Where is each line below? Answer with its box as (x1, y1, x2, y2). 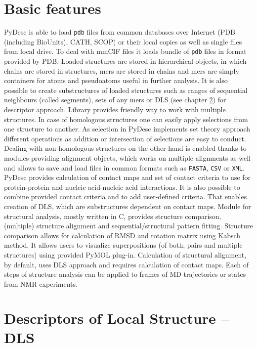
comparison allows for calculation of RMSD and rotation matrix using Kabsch (4, 230, 241, 240)
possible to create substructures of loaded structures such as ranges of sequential (4, 85, 248, 95)
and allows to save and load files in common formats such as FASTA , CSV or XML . (4, 162, 245, 173)
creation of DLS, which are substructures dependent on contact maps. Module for (4, 201, 251, 211)
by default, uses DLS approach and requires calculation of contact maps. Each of (4, 259, 249, 269)
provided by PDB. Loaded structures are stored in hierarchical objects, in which (4, 56, 247, 66)
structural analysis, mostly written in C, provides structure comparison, (4, 211, 221, 221)
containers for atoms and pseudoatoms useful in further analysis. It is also (4, 75, 228, 86)
